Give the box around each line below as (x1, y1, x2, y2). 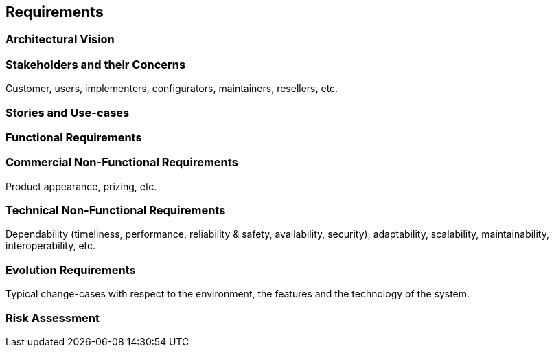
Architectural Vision (5, 32, 115, 47)
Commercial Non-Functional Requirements (5, 155, 238, 170)
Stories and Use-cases (5, 105, 130, 119)
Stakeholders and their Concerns (5, 57, 186, 71)
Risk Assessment (5, 310, 100, 325)
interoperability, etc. (5, 240, 96, 252)
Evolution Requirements (5, 262, 136, 277)
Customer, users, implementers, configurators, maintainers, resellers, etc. (5, 82, 338, 95)
